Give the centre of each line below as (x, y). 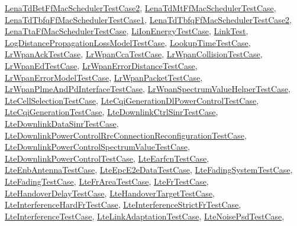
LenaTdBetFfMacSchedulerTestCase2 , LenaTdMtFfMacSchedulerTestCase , (141, 8)
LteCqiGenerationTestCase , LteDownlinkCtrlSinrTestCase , (112, 112)
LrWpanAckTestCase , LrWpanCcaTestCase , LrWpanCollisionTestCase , (134, 54)
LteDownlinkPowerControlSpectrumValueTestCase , (97, 147)
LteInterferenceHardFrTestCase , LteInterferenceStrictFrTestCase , (123, 204)
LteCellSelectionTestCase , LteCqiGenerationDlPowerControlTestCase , (132, 100)
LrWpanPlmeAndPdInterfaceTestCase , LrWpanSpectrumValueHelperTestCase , (148, 89)
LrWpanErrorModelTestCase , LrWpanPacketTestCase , (104, 77)
